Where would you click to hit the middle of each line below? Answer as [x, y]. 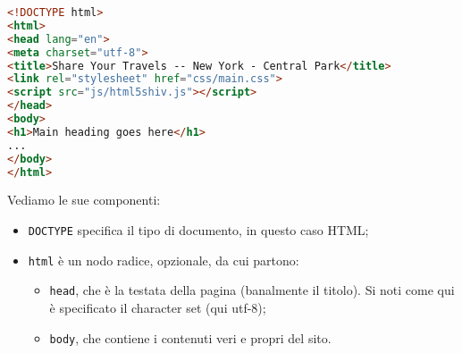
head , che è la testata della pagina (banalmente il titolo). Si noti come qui [252, 290]
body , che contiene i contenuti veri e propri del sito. [190, 337]
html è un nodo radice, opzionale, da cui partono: [164, 260]
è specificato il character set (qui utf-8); [158, 307]
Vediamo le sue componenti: [84, 200]
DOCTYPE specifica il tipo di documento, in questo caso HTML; [198, 229]
